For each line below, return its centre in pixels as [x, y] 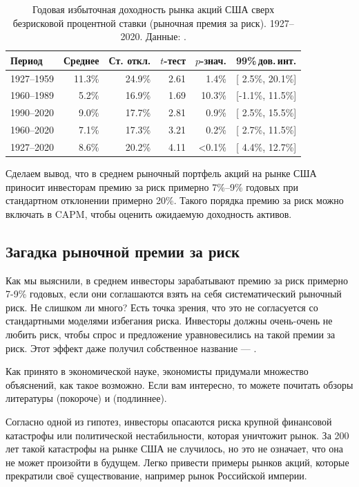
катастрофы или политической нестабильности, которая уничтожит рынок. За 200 [177, 435]
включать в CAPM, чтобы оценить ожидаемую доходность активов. [149, 213]
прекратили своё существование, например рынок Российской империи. [156, 476]
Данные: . [166, 36]
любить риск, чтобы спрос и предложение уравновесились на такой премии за [171, 334]
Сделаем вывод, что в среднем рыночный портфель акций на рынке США [161, 173]
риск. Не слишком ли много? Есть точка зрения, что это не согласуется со [162, 307]
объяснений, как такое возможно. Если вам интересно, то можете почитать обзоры [179, 384]
